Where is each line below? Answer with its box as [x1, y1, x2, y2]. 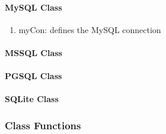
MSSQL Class [5, 46, 62, 58]
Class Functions [5, 117, 81, 132]
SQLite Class [5, 93, 59, 105]
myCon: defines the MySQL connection [18, 23, 161, 35]
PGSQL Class [5, 70, 62, 82]
